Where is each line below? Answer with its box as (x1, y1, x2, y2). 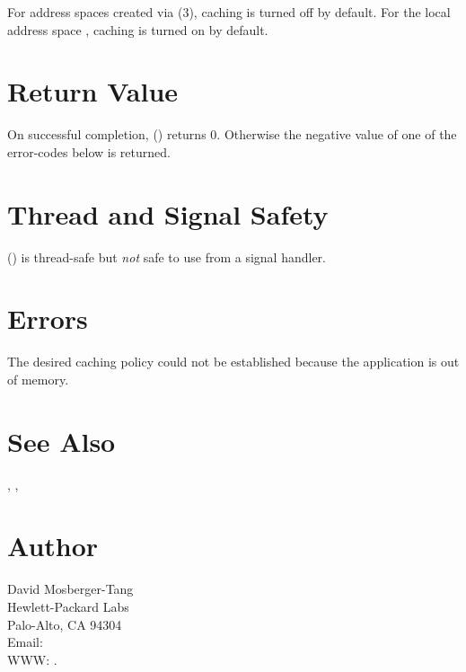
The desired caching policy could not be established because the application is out (7, 352, 460, 371)
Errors (7, 300, 88, 337)
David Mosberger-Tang (7, 579, 134, 598)
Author (7, 527, 99, 564)
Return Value (7, 73, 179, 110)
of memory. (7, 369, 69, 388)
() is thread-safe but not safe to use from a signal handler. (7, 247, 327, 266)
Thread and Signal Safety (7, 195, 329, 232)
